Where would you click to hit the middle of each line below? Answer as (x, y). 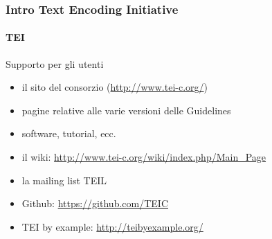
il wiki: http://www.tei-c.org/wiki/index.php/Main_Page (144, 157)
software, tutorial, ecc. (69, 133)
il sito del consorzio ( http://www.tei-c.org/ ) (115, 87)
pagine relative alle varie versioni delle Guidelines (126, 110)
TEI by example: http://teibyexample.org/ (112, 226)
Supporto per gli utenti (55, 63)
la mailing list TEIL (64, 180)
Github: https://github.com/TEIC (95, 203)
